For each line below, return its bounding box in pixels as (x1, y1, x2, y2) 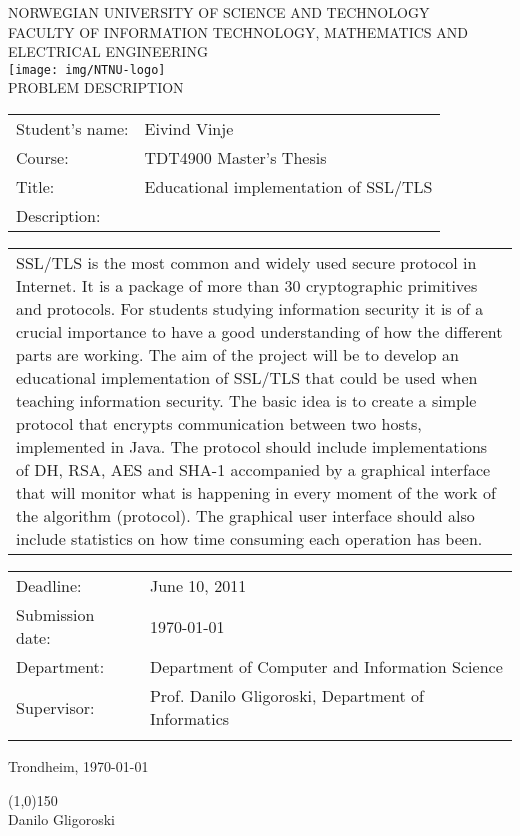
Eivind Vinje (144, 117, 234, 141)
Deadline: (16, 574, 82, 598)
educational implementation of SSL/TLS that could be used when (16, 366, 478, 390)
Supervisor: (16, 695, 95, 719)
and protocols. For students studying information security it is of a (16, 297, 484, 321)
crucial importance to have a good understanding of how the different (16, 320, 503, 344)
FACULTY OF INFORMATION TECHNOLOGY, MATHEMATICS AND (8, 21, 468, 42)
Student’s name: (16, 117, 129, 141)
